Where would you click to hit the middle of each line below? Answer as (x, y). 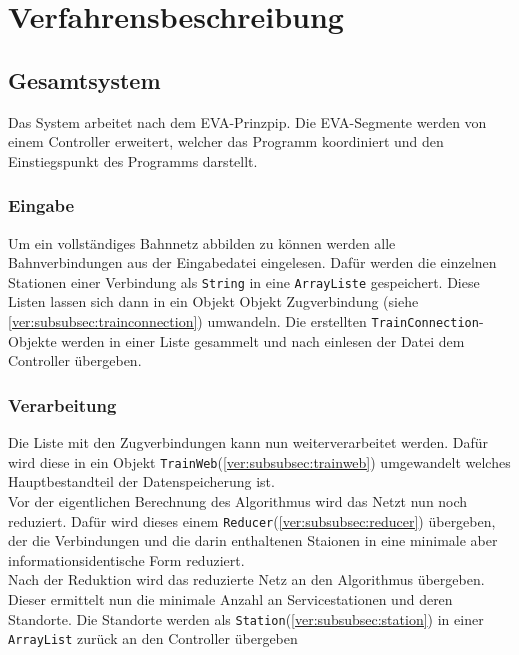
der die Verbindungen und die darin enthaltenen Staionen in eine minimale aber (253, 540)
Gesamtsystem (84, 79)
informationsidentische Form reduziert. (126, 559)
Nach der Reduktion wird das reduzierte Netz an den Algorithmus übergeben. (246, 579)
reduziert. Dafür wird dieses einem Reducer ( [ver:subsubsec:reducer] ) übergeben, (252, 520)
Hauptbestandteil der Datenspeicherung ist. (141, 481)
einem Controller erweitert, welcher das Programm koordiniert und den (226, 141)
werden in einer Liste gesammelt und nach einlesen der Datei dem (263, 340)
